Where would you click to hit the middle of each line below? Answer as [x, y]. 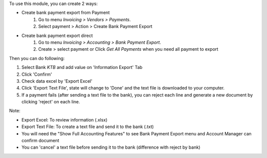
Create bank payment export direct [57, 35]
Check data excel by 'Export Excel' [57, 81]
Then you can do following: [37, 58]
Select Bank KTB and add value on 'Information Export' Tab [82, 67]
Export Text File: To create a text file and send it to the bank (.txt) [88, 127]
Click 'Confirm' [37, 74]
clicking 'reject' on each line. [51, 102]
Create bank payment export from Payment [66, 13]
